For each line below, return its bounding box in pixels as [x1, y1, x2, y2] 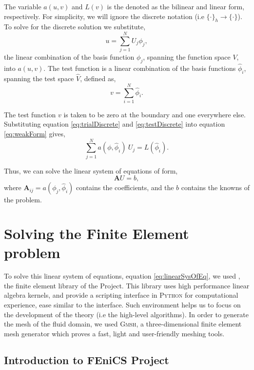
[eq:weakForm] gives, [4, 129, 65, 139]
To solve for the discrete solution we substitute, [4, 22, 146, 32]
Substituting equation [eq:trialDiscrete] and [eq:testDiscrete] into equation [4, 119, 225, 129]
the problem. [4, 195, 42, 205]
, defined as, [80, 73, 116, 84]
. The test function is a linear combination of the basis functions [43, 63, 236, 73]
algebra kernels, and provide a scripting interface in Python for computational [4, 290, 238, 300]
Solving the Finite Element [4, 223, 189, 243]
